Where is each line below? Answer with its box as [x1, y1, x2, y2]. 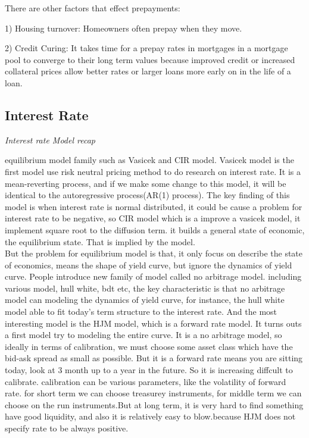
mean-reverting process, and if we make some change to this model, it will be [5, 177, 286, 189]
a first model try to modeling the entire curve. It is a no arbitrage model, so [5, 328, 282, 341]
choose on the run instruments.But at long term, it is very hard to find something [5, 398, 304, 411]
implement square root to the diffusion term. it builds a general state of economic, [5, 223, 305, 236]
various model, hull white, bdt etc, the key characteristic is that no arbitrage [5, 281, 285, 294]
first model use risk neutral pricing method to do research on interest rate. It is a [5, 165, 301, 177]
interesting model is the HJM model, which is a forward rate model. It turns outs [5, 317, 302, 329]
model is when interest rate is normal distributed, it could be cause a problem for [5, 200, 302, 212]
